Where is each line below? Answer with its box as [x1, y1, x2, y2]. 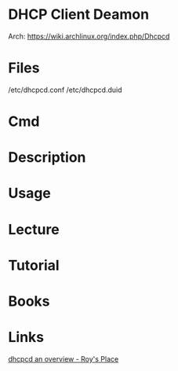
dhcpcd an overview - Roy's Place [8, 354, 119, 363]
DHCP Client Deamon [8, 6, 150, 24]
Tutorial [8, 256, 60, 274]
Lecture [8, 220, 60, 238]
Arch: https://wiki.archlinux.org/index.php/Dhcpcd [8, 31, 170, 41]
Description [8, 149, 86, 167]
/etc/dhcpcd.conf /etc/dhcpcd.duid [8, 85, 123, 94]
